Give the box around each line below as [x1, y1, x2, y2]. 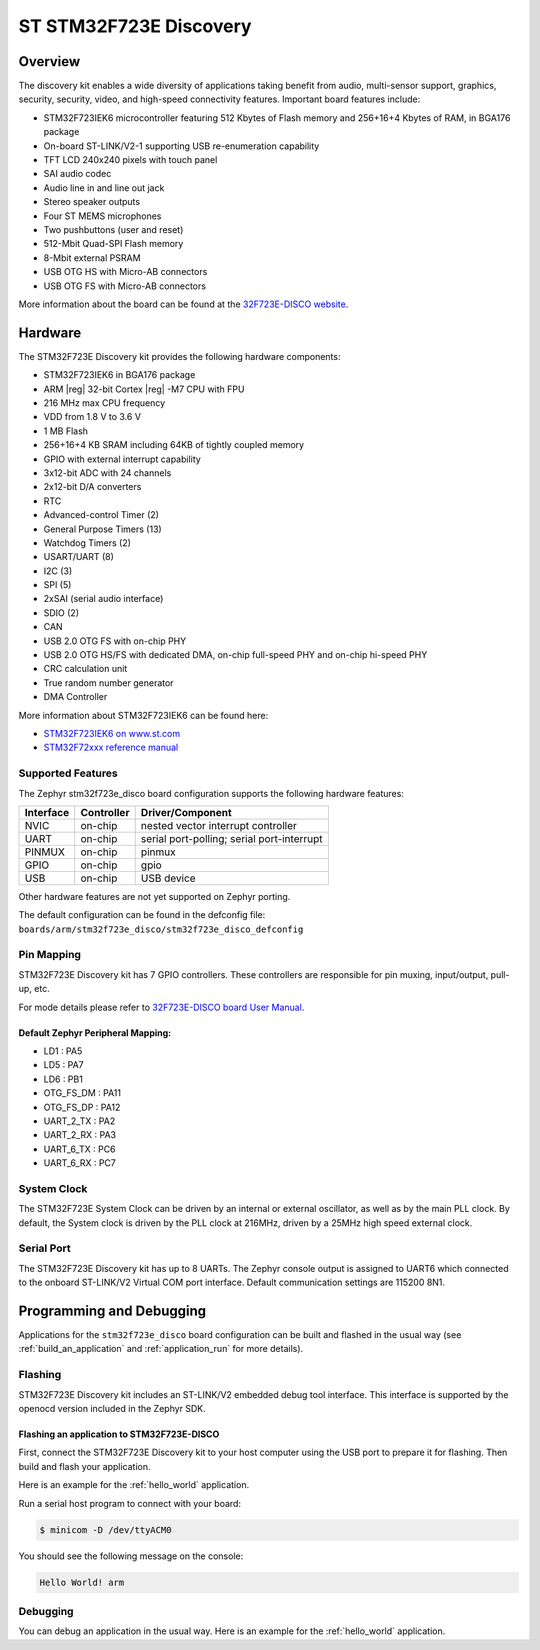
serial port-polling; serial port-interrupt [140, 831, 324, 845]
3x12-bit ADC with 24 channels [43, 466, 172, 479]
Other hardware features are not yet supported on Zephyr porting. [18, 890, 291, 902]
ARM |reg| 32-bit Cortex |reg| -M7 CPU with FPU [43, 383, 245, 395]
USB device [140, 871, 196, 885]
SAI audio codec [43, 168, 112, 180]
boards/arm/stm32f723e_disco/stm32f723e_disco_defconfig [18, 923, 304, 935]
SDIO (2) [43, 606, 80, 619]
